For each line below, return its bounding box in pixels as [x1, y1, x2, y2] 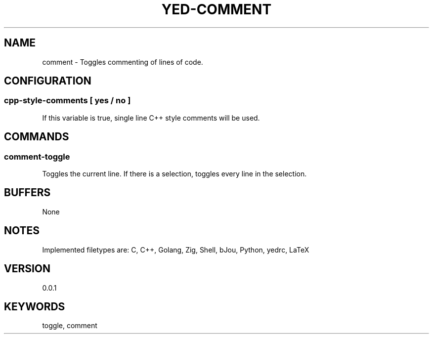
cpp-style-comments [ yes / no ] [4, 95, 131, 106]
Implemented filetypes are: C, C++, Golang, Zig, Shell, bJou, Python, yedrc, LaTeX [42, 245, 309, 254]
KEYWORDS [4, 300, 65, 313]
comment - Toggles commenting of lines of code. [42, 57, 203, 66]
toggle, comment [42, 321, 97, 330]
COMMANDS [4, 130, 69, 143]
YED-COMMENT [161, 1, 272, 18]
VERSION [4, 262, 51, 275]
